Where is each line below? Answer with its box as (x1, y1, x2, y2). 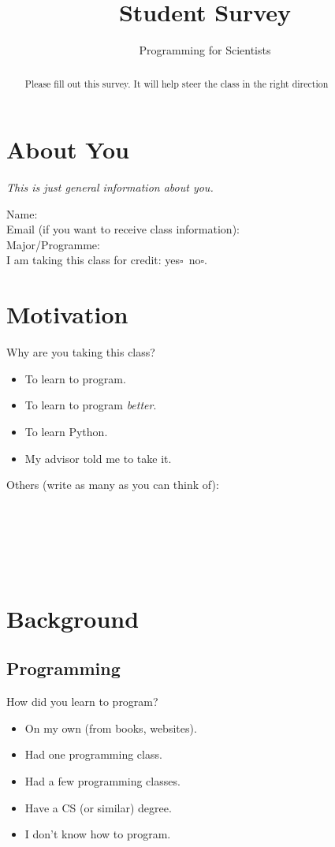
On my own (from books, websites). (24, 719, 197, 736)
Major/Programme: (6, 236, 100, 252)
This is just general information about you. (6, 179, 214, 196)
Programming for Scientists (139, 42, 271, 58)
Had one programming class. (24, 746, 162, 763)
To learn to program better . (24, 397, 157, 413)
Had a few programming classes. (24, 772, 181, 789)
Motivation (6, 298, 128, 330)
